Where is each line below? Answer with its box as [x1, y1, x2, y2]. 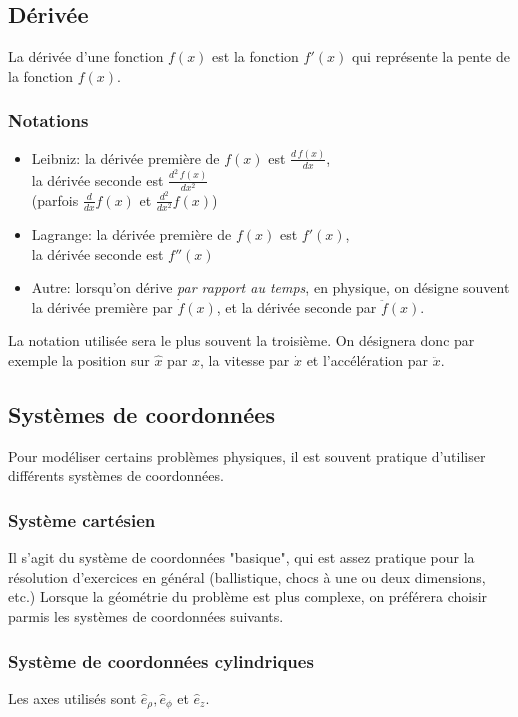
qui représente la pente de [351, 46, 510, 67]
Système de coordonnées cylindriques [8, 648, 314, 673]
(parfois [31, 189, 79, 210]
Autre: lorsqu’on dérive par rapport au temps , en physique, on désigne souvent [31, 277, 510, 298]
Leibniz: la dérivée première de [31, 147, 220, 168]
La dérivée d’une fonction [8, 46, 164, 67]
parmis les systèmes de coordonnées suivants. [8, 606, 284, 626]
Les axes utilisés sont [8, 687, 137, 708]
